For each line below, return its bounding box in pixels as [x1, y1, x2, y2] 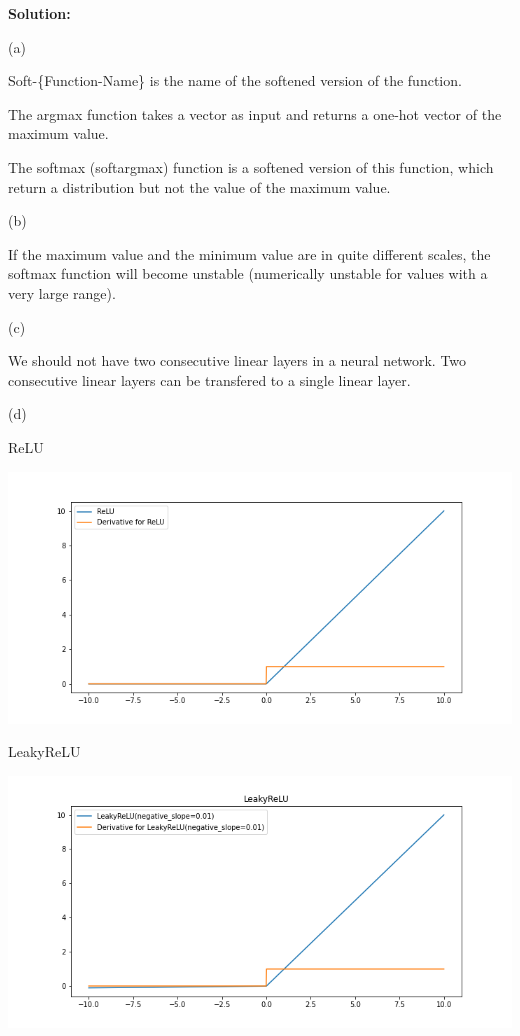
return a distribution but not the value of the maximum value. [8, 176, 391, 197]
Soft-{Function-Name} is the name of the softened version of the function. [8, 70, 462, 91]
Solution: [8, 3, 71, 23]
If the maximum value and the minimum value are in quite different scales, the [8, 243, 491, 264]
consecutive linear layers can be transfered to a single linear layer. [8, 369, 411, 390]
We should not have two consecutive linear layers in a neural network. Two [8, 350, 467, 371]
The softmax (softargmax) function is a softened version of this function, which [8, 156, 494, 177]
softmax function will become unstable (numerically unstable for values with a [8, 263, 488, 284]
